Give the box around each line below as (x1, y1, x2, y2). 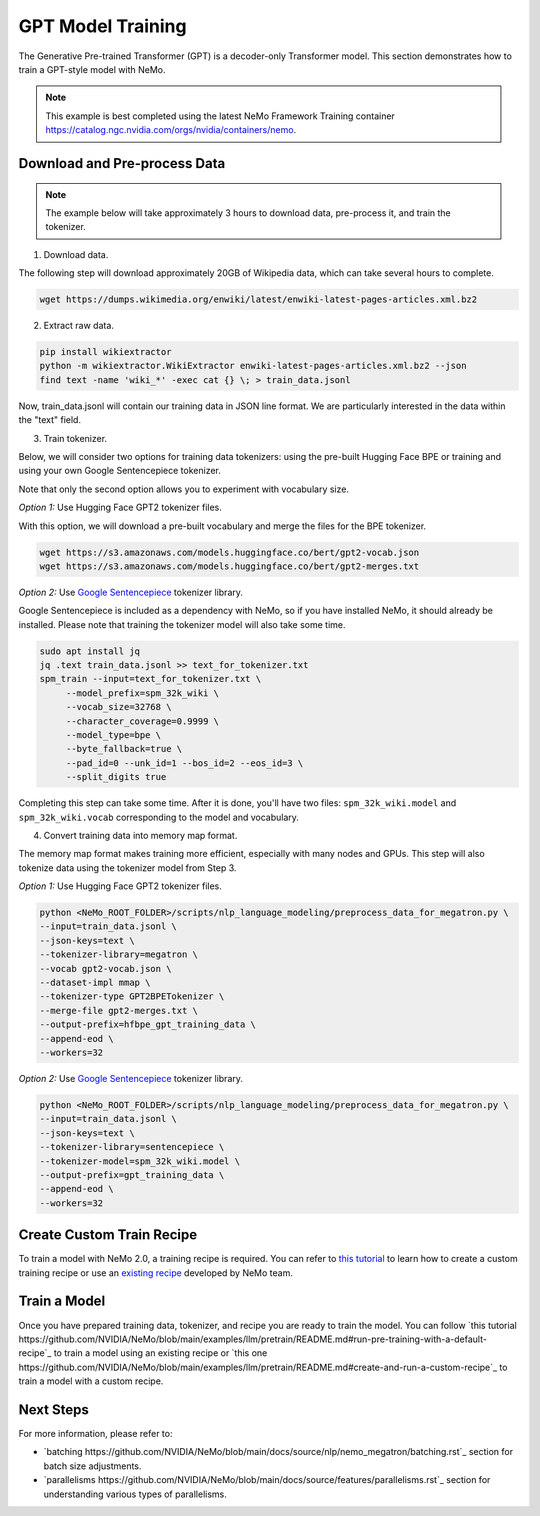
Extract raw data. (43, 320, 115, 332)
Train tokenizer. (43, 432, 108, 444)
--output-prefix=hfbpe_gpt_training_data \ (39, 1019, 257, 1030)
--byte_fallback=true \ (65, 743, 183, 755)
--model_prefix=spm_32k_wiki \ (65, 687, 220, 699)
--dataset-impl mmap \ (39, 977, 151, 989)
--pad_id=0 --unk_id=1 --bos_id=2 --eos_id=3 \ (65, 757, 304, 769)
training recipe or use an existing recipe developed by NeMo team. (18, 1266, 294, 1279)
